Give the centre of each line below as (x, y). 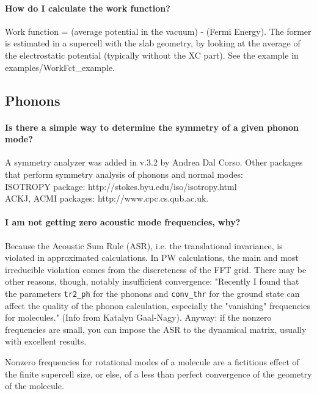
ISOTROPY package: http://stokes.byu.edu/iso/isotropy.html (121, 186)
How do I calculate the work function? (88, 8)
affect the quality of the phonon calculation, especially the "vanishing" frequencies (158, 305)
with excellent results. (46, 341)
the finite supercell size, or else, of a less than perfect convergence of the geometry (158, 374)
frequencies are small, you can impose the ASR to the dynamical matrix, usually (156, 329)
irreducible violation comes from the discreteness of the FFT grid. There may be (156, 269)
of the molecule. (35, 386)
